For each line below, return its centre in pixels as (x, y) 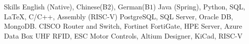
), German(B (130, 6)
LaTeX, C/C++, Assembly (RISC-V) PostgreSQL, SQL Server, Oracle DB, (119, 16)
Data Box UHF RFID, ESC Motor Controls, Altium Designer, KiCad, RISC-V (123, 35)
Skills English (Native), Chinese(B (56, 6)
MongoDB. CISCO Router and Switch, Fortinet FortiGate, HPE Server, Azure (123, 26)
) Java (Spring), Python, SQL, (199, 6)
